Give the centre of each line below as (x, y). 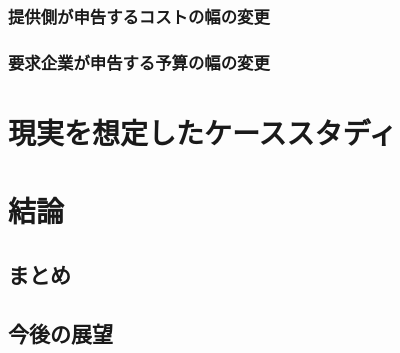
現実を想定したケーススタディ (202, 131)
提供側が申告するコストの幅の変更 (139, 15)
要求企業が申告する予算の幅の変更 (139, 61)
